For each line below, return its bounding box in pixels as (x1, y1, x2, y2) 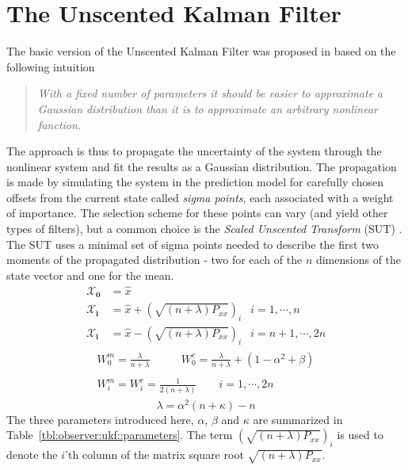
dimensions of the (315, 251, 402, 268)
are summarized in (253, 411, 343, 427)
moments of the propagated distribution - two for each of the (6, 251, 303, 268)
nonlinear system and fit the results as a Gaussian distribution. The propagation (6, 158, 397, 174)
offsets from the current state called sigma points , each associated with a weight (6, 189, 394, 205)
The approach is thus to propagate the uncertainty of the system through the (6, 143, 382, 159)
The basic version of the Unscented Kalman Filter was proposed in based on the (6, 43, 396, 59)
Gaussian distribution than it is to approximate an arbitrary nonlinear (37, 100, 378, 117)
